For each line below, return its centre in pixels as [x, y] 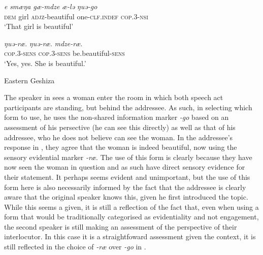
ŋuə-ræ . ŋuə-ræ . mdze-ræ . [43, 43]
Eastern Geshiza [29, 80]
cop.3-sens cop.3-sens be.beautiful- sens [64, 53]
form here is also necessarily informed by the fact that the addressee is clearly [125, 187]
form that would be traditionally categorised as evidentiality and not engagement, [131, 217]
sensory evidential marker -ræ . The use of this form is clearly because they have [128, 157]
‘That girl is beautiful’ [39, 26]
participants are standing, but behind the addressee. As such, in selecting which [128, 107]
